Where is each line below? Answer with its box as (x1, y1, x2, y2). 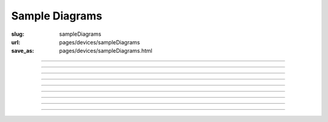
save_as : (11, 47, 35, 55)
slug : (11, 30, 24, 38)
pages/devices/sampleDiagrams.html (59, 47, 152, 55)
